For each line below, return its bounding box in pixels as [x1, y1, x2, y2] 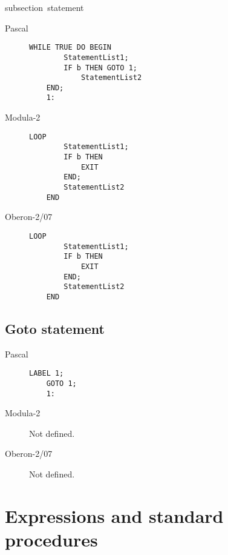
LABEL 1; [29, 369, 64, 378]
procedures [5, 527, 98, 552]
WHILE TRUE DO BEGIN [29, 43, 112, 52]
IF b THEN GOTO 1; [64, 63, 137, 72]
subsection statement [5, 1, 84, 13]
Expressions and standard [5, 503, 224, 528]
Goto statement [5, 319, 105, 337]
